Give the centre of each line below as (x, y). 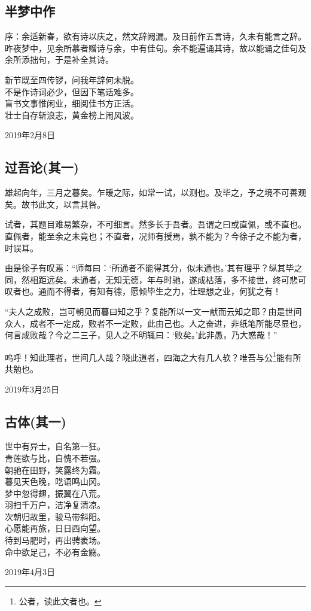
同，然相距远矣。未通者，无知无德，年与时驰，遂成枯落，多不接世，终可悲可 (155, 279)
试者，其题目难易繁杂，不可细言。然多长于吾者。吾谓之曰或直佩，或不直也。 (155, 224)
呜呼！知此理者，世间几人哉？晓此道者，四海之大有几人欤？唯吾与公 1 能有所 (153, 356)
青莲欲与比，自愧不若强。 (55, 458)
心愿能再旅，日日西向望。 (55, 528)
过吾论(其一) (42, 167)
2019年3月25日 (32, 389)
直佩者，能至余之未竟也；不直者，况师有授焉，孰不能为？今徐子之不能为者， (155, 235)
